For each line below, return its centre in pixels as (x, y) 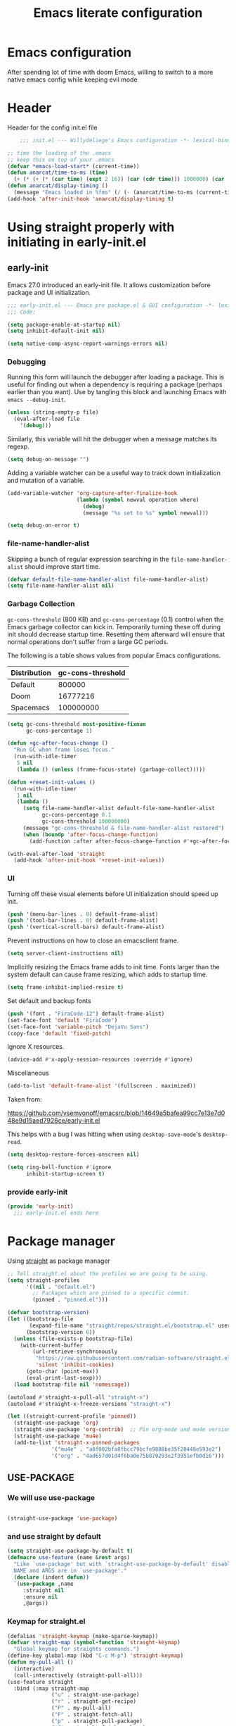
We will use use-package (51, 1497)
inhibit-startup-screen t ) (65, 1173)
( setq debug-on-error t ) (44, 526)
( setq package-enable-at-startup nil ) (64, 325)
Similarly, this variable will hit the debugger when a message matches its (112, 439)
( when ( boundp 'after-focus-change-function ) (91, 834)
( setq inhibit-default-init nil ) (56, 331)
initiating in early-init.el (77, 242)
